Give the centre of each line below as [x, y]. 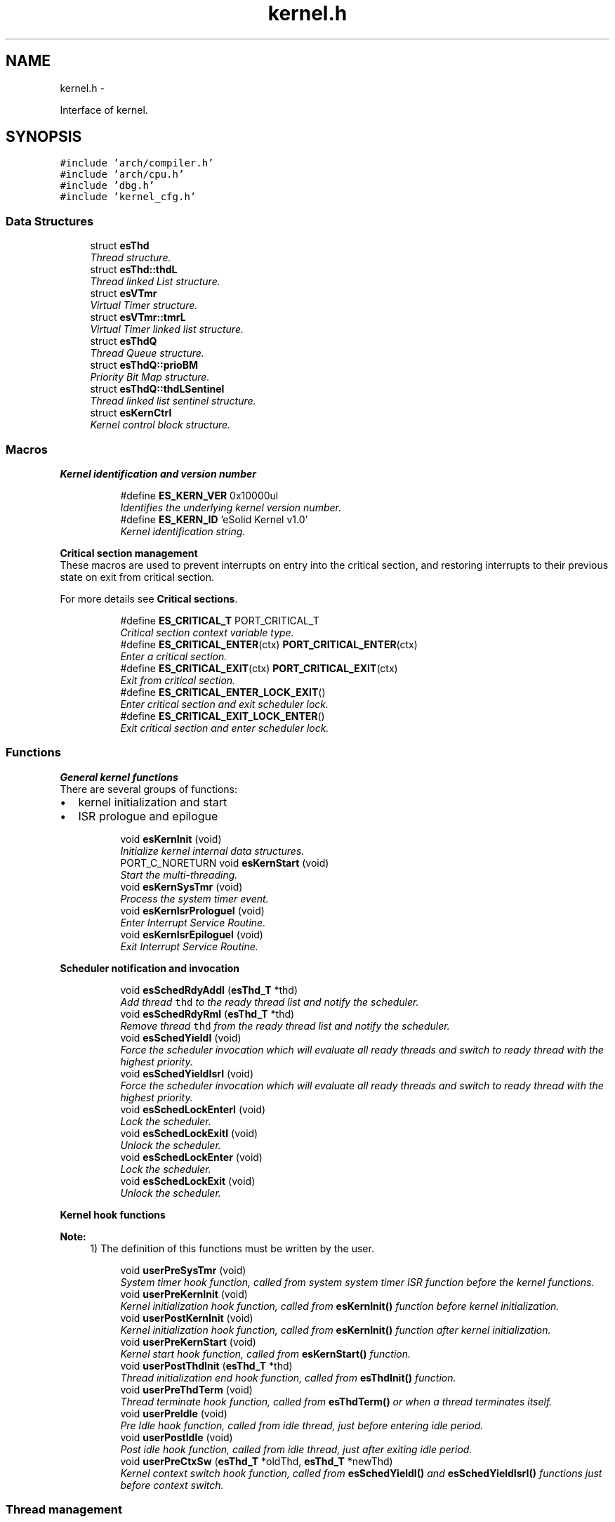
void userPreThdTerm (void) [186, 1389]
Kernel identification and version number [158, 473]
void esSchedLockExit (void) [188, 1181]
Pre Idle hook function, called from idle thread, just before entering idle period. [302, 1425]
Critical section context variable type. [207, 632]
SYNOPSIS [44, 137]
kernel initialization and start [153, 802]
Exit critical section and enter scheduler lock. [225, 728]
